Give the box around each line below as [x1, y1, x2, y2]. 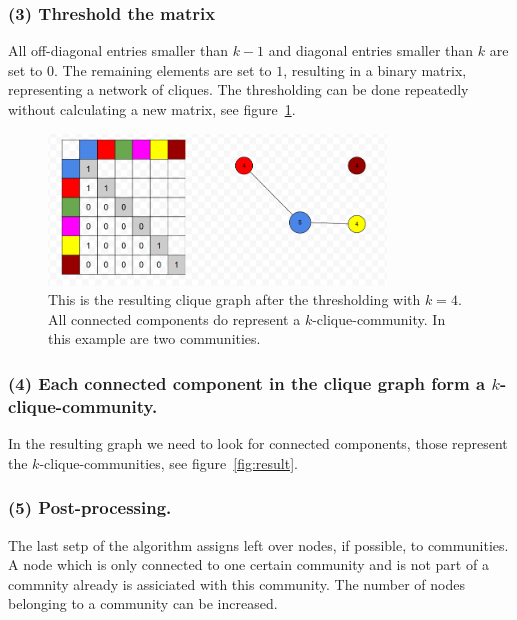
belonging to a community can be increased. [8, 593, 278, 614]
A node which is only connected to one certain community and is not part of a [8, 554, 489, 575]
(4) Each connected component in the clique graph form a [8, 370, 486, 395]
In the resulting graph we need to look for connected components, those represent [8, 433, 508, 454]
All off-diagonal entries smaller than [8, 40, 228, 61]
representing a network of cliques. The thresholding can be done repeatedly [8, 79, 469, 100]
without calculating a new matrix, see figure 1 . [8, 99, 296, 119]
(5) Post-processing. [8, 495, 172, 520]
